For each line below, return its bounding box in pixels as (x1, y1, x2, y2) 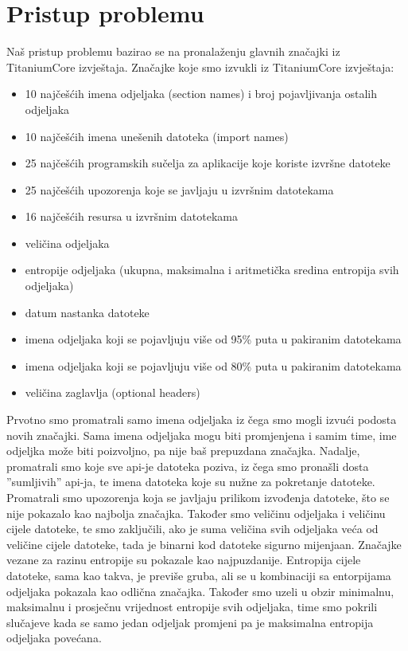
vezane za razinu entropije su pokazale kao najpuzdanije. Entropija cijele (6, 551, 361, 568)
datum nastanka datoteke (25, 304, 150, 320)
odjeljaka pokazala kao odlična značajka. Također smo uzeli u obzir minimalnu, (6, 582, 394, 599)
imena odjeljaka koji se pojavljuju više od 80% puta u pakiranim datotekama (25, 357, 402, 374)
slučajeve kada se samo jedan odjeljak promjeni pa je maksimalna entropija (6, 614, 374, 630)
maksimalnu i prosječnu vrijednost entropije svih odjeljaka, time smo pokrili (6, 598, 378, 615)
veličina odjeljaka (25, 234, 110, 251)
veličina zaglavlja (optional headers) (25, 384, 200, 401)
